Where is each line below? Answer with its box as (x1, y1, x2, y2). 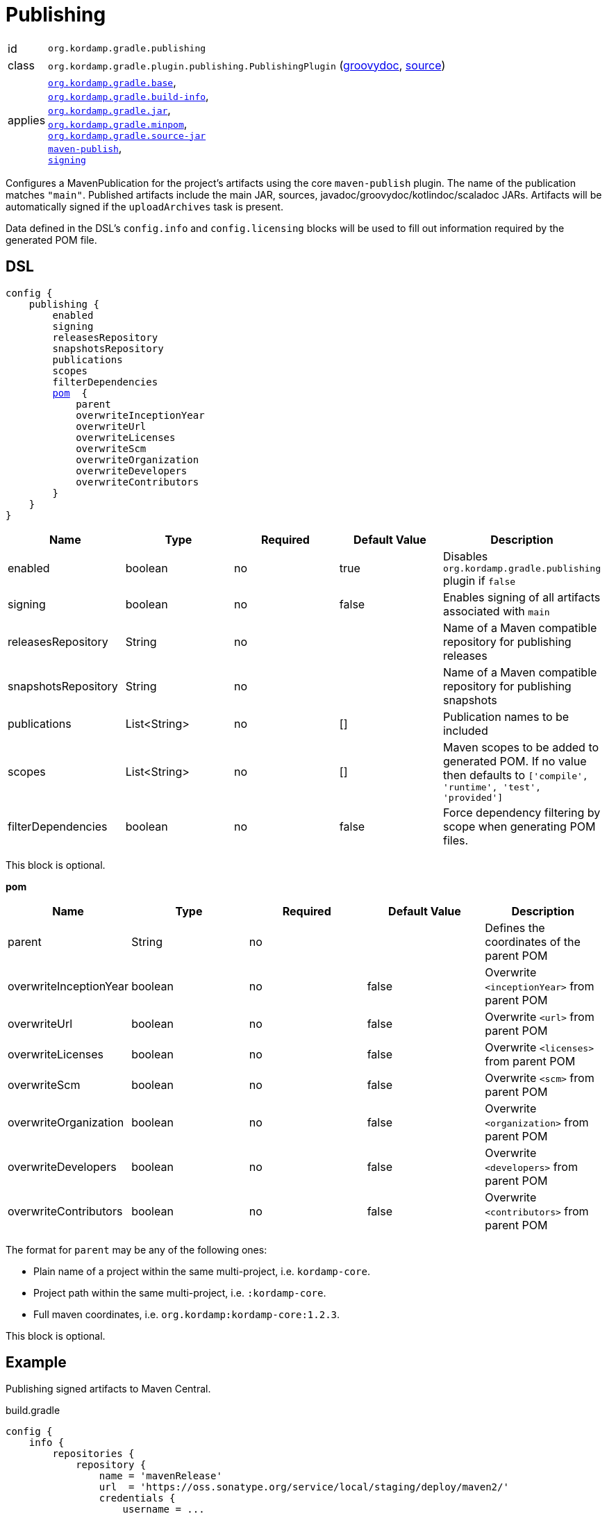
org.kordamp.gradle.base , (48, 74, 176, 89)
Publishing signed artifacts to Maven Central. (6, 1383, 211, 1395)
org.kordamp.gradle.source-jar (48, 130, 206, 141)
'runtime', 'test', (442, 781, 541, 792)
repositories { (52, 1448, 135, 1460)
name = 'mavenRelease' (99, 1470, 222, 1482)
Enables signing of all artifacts (442, 590, 601, 604)
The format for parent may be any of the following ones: (6, 1243, 267, 1256)
